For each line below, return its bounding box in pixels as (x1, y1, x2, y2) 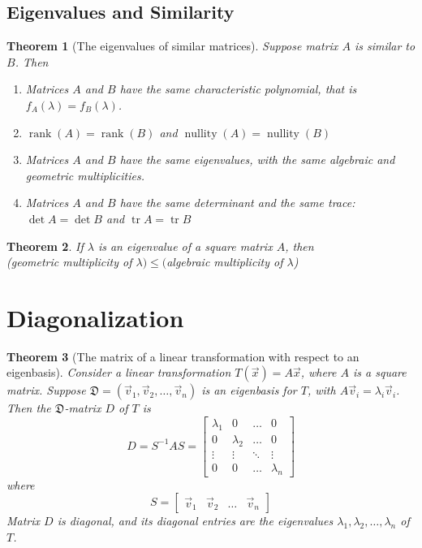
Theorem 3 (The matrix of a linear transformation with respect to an (6, 347, 360, 365)
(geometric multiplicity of (6, 253, 132, 270)
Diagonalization (6, 300, 184, 334)
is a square (353, 364, 407, 381)
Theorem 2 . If (6, 237, 84, 254)
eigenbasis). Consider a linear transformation (6, 364, 231, 381)
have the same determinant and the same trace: (119, 194, 355, 211)
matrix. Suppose (6, 382, 86, 399)
